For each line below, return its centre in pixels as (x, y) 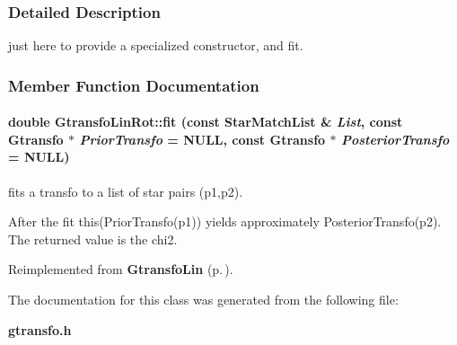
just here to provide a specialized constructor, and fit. (156, 45)
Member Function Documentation (134, 85)
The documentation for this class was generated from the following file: (203, 300)
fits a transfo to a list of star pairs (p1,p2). (126, 191)
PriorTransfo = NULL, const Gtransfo (202, 139)
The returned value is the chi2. (93, 239)
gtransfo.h (40, 329)
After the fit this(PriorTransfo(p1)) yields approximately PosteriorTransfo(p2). (225, 221)
